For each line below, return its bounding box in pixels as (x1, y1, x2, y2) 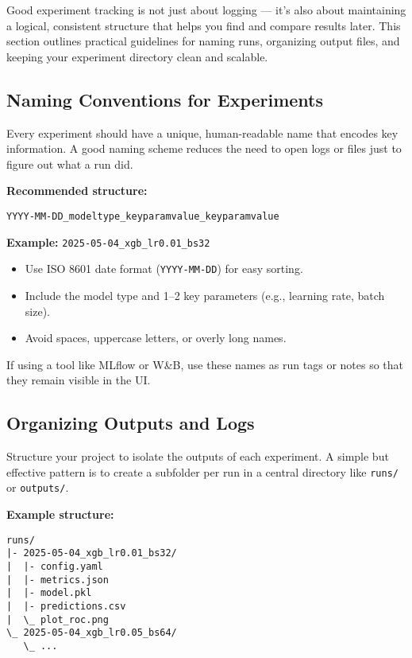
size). (25, 302, 50, 319)
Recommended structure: (6, 182, 148, 199)
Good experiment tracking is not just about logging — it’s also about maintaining (6, 2, 406, 18)
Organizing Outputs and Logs (6, 411, 255, 435)
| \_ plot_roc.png (6, 613, 109, 625)
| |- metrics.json (6, 574, 109, 586)
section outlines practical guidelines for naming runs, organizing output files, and (6, 33, 400, 49)
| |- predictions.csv (6, 600, 126, 612)
